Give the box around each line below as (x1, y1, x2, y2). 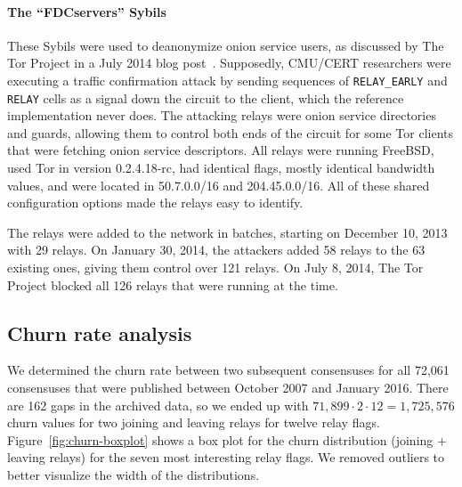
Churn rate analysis (7, 319, 192, 346)
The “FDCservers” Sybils (7, 2, 166, 20)
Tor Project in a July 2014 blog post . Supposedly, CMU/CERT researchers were (7, 53, 451, 72)
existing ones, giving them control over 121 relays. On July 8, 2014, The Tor (7, 258, 424, 277)
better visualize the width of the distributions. (7, 466, 260, 483)
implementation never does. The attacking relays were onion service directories (7, 106, 436, 125)
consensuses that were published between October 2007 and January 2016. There (7, 378, 449, 397)
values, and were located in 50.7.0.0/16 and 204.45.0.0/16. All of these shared (7, 175, 430, 194)
